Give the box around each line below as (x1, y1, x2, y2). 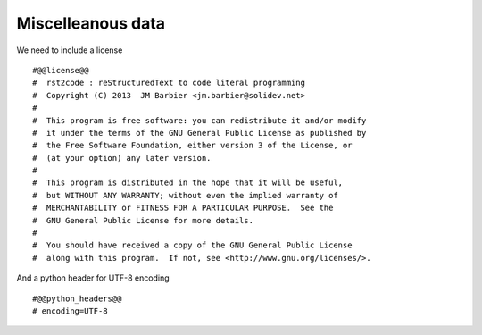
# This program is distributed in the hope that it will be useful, (32, 178, 344, 188)
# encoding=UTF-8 (32, 306, 108, 316)
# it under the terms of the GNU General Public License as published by (32, 128, 367, 138)
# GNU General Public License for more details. (32, 215, 254, 225)
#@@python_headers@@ (32, 293, 122, 304)
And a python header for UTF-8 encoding (16, 272, 170, 283)
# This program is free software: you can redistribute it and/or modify (32, 115, 367, 125)
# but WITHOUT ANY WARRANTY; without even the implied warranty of (32, 190, 338, 200)
